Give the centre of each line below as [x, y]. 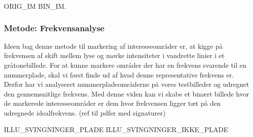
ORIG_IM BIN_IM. [35, 6]
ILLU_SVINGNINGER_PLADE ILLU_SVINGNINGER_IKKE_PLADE [116, 129]
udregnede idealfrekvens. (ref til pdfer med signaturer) [85, 112]
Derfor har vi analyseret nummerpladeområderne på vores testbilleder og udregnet [126, 84]
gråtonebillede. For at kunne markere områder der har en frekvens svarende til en [125, 65]
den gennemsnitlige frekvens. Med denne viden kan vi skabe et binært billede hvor [126, 93]
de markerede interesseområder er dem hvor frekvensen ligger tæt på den [112, 103]
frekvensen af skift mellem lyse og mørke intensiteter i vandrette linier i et [114, 55]
